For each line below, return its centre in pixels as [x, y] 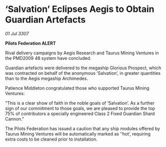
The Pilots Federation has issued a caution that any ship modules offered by [83, 129]
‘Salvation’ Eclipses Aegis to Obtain [80, 9]
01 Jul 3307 [17, 33]
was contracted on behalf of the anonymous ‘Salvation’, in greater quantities [83, 73]
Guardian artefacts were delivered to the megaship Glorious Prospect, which [83, 68]
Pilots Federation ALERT [30, 43]
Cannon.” [15, 119]
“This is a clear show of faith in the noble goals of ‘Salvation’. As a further [80, 103]
